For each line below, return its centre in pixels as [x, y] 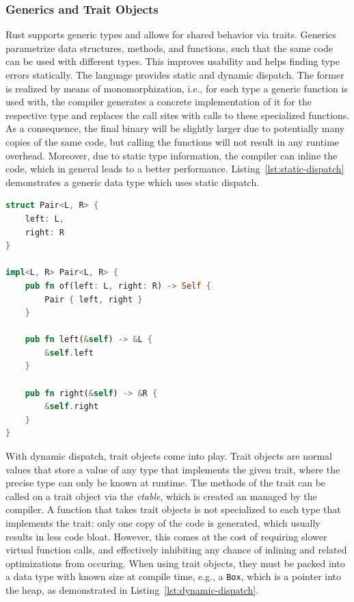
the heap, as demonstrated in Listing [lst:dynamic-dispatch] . [132, 590]
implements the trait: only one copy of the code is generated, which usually [163, 523]
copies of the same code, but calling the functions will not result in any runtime [173, 141]
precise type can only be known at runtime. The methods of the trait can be [166, 483]
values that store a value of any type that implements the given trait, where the [173, 469]
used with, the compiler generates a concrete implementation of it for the [159, 102]
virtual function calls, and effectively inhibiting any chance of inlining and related [176, 550]
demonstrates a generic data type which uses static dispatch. [133, 182]
